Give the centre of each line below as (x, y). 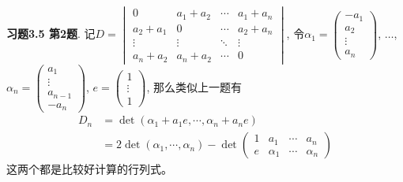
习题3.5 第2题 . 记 (51, 33)
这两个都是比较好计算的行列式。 (89, 169)
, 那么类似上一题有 (194, 86)
